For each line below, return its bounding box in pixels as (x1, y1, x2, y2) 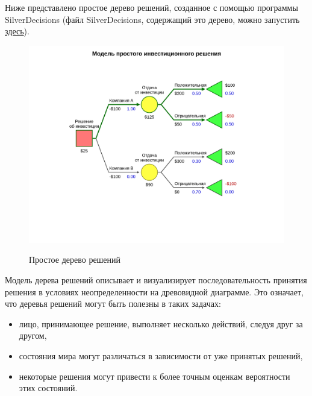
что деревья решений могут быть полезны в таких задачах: (5, 297, 221, 310)
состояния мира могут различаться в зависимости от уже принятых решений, (19, 350, 303, 362)
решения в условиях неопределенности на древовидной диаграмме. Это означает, (5, 285, 304, 298)
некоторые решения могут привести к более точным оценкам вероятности (19, 369, 290, 382)
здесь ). (5, 25, 30, 37)
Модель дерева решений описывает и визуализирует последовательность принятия (5, 274, 307, 286)
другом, (19, 329, 47, 342)
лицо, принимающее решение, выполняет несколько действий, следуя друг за (19, 317, 303, 330)
